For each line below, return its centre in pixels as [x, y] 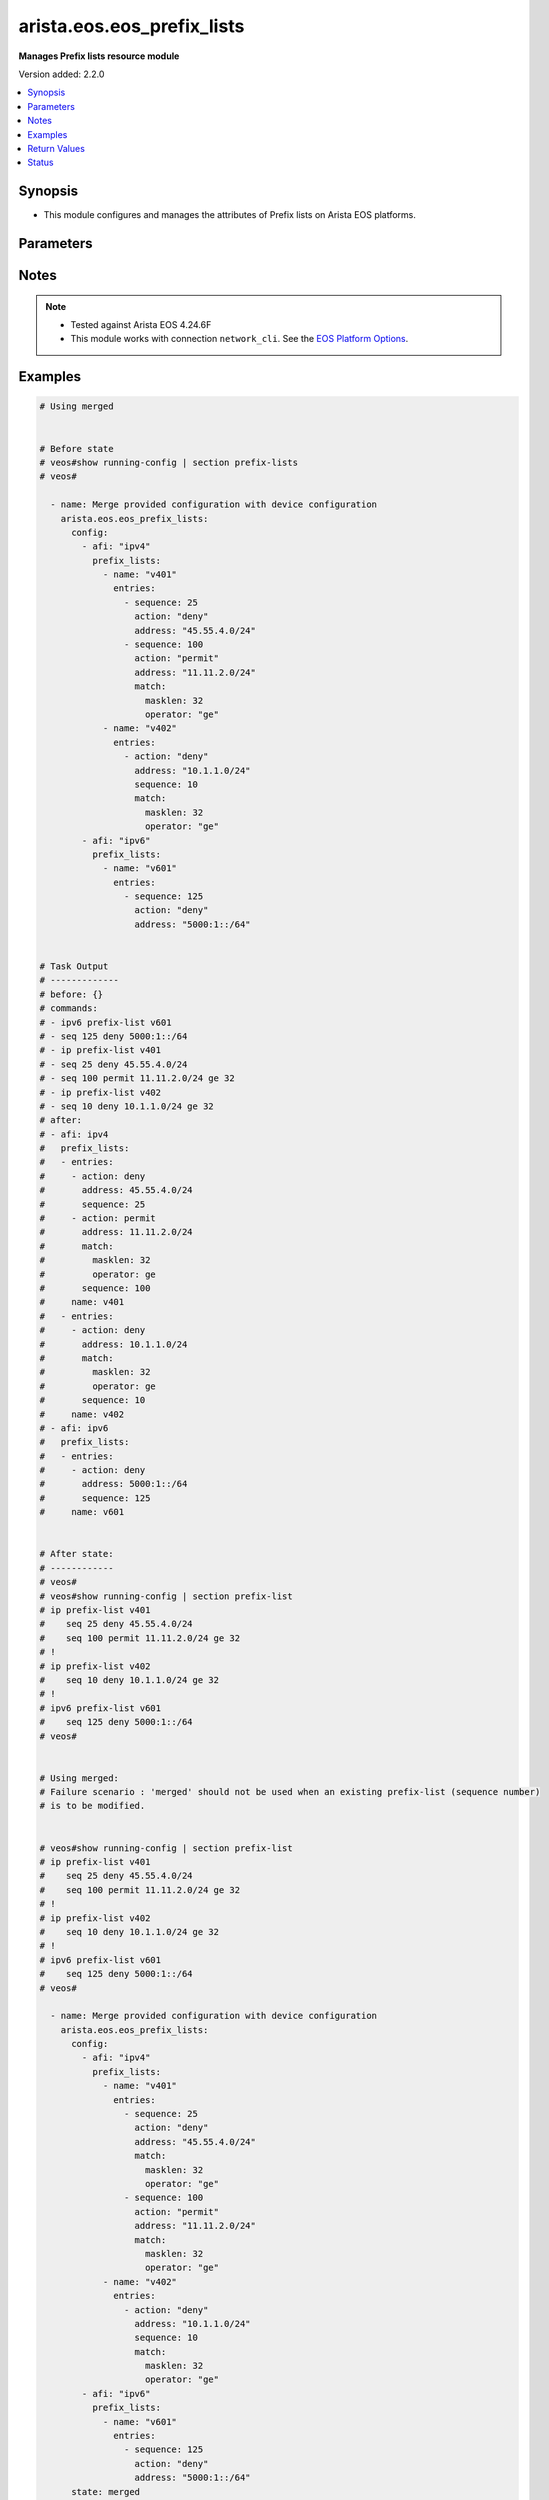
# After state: [76, 1554]
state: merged [105, 2491]
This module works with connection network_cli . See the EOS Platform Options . [239, 339]
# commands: [69, 1008]
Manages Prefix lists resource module [99, 56]
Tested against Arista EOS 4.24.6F [141, 324]
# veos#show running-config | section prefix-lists [169, 462]
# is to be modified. [92, 1806]
